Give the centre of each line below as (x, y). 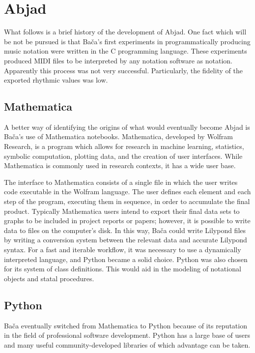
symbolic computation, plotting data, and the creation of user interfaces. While (123, 156)
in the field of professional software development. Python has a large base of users (127, 335)
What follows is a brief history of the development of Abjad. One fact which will (125, 32)
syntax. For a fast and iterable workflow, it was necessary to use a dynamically (123, 250)
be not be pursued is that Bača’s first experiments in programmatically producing (127, 41)
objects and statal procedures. (49, 278)
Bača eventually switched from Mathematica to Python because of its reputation (126, 325)
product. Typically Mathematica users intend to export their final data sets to (122, 211)
